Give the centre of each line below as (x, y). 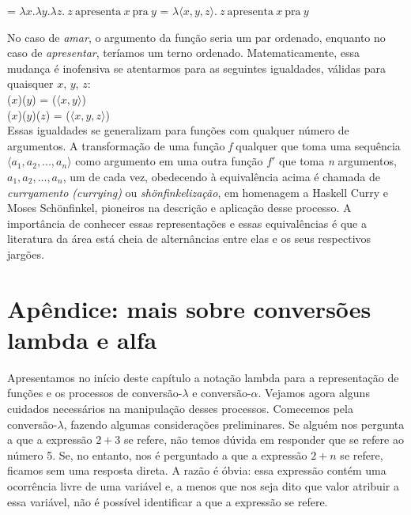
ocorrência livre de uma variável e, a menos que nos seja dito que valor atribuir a (203, 485)
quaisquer (30, 83)
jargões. (26, 254)
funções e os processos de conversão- (95, 393)
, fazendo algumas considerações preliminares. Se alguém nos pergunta (234, 424)
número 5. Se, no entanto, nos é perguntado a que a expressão (157, 454)
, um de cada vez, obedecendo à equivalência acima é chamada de (221, 176)
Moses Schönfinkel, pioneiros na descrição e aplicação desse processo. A (179, 208)
